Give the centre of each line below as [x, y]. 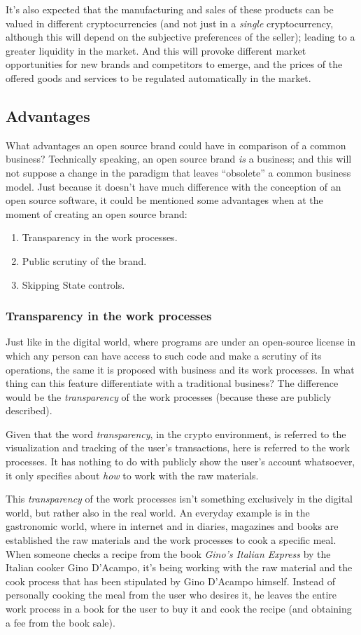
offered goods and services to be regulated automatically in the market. [158, 77]
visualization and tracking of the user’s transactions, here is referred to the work [178, 448]
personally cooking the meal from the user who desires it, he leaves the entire [171, 595]
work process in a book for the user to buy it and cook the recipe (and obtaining [179, 609]
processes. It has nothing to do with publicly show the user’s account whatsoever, [180, 462]
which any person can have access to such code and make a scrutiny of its [164, 355]
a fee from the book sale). [61, 622]
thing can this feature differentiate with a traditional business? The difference [172, 383]
